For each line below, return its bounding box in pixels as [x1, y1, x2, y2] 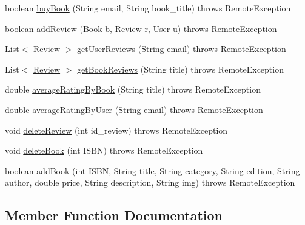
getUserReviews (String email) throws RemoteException [77, 42, 286, 55]
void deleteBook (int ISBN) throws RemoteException [5, 144, 203, 157]
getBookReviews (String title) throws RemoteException [77, 62, 284, 75]
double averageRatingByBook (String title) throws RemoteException [5, 83, 261, 96]
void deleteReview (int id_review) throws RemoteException [5, 123, 228, 136]
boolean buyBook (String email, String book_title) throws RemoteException [5, 2, 291, 14]
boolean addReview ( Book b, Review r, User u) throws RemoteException [5, 22, 277, 34]
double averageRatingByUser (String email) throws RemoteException [5, 103, 263, 116]
